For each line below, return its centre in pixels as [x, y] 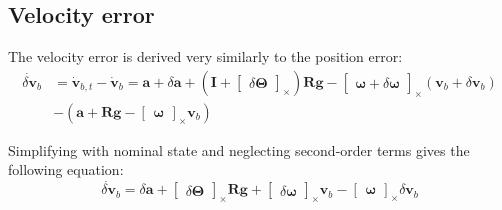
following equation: [66, 169]
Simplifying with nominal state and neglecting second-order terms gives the [239, 149]
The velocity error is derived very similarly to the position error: [205, 56]
